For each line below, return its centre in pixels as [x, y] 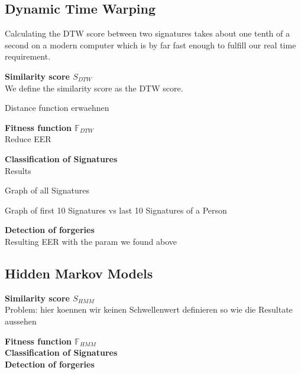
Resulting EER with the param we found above [91, 241]
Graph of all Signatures [47, 190]
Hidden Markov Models [79, 273]
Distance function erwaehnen [57, 108]
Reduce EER [28, 139]
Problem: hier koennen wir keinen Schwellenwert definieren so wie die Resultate [149, 309]
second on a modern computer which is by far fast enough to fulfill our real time [150, 45]
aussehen [21, 321]
